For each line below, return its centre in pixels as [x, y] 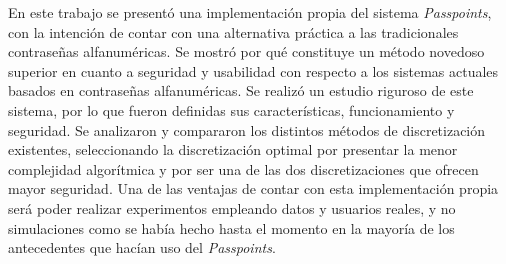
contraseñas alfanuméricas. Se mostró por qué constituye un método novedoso [246, 51]
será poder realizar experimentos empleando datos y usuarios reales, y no [232, 207]
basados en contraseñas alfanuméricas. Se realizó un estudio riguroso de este [241, 90]
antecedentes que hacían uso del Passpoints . [142, 247]
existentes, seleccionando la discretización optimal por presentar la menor [233, 149]
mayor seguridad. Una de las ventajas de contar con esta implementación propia [253, 188]
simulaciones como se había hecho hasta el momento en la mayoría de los [231, 227]
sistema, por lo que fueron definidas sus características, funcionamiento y [231, 109]
